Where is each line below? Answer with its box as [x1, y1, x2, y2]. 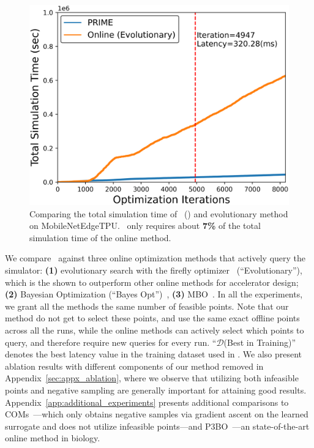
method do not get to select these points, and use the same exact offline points [5, 312, 300, 324]
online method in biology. [5, 431, 100, 444]
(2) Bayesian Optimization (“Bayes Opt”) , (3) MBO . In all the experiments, [5, 288, 303, 301]
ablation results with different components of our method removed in [5, 359, 264, 372]
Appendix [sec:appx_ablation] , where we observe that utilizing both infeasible [5, 371, 299, 384]
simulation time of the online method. [29, 231, 171, 244]
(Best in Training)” [223, 335, 296, 348]
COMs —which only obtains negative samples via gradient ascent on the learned [5, 408, 308, 420]
